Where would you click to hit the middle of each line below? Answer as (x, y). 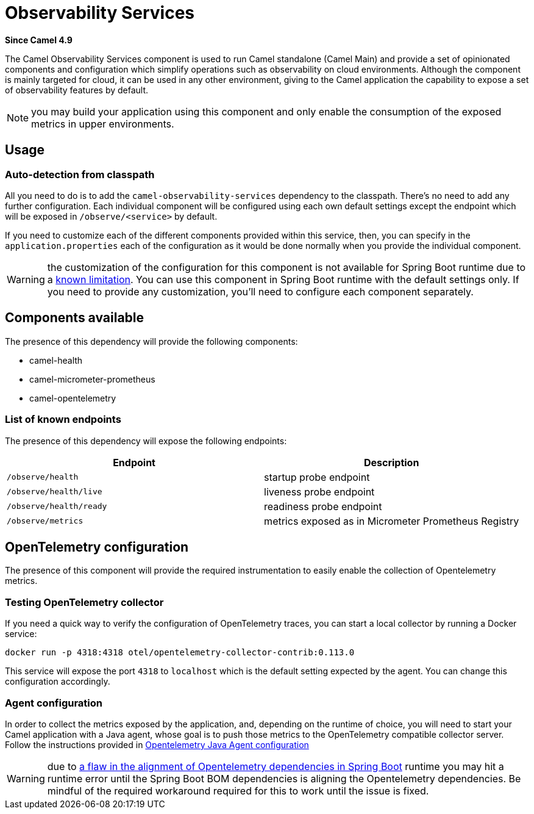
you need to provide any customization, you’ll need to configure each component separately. (260, 291)
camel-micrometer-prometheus (92, 379)
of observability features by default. (77, 90)
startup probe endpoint (317, 477)
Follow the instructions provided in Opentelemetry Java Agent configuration (157, 744)
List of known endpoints (63, 420)
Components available (75, 318)
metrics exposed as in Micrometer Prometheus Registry (392, 521)
